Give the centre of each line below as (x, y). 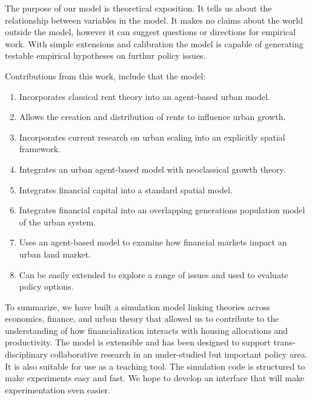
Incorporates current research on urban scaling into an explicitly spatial (152, 137)
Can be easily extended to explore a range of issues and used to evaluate (154, 274)
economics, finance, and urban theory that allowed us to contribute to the (142, 318)
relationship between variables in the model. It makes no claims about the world (154, 20)
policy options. (46, 286)
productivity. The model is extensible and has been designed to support (138, 342)
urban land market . (55, 254)
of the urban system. (57, 222)
